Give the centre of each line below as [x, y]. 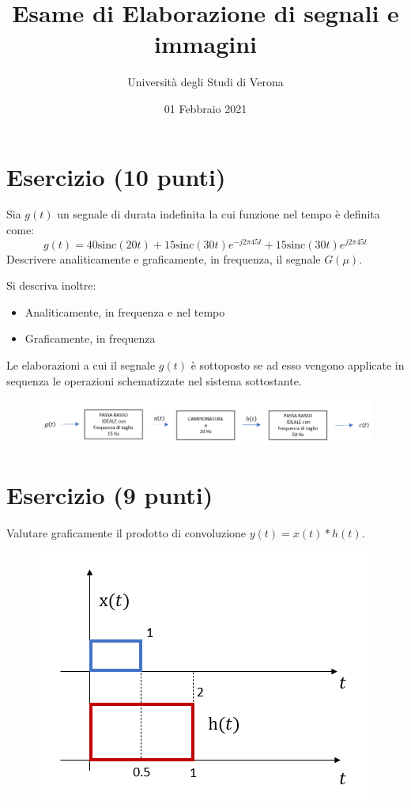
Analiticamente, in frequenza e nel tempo [125, 311]
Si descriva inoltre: [51, 285]
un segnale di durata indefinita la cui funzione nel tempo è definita [219, 214]
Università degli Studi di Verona [205, 82]
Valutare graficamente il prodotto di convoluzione [126, 532]
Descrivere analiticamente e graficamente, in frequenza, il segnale [164, 258]
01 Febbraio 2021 [205, 108]
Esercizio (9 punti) [110, 494]
